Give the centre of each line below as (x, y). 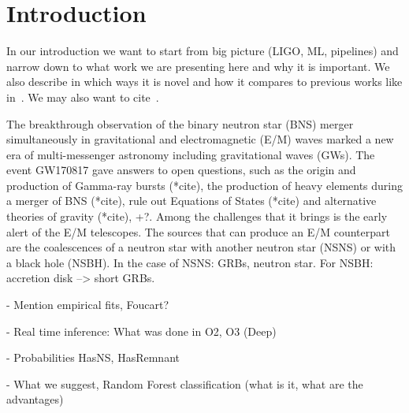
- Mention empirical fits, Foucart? (88, 305)
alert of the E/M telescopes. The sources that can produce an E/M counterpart (198, 231)
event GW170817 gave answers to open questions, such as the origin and (181, 170)
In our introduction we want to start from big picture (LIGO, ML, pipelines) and (203, 51)
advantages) (35, 399)
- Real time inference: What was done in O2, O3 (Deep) (141, 331)
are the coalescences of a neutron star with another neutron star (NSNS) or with (201, 247)
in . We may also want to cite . (83, 97)
